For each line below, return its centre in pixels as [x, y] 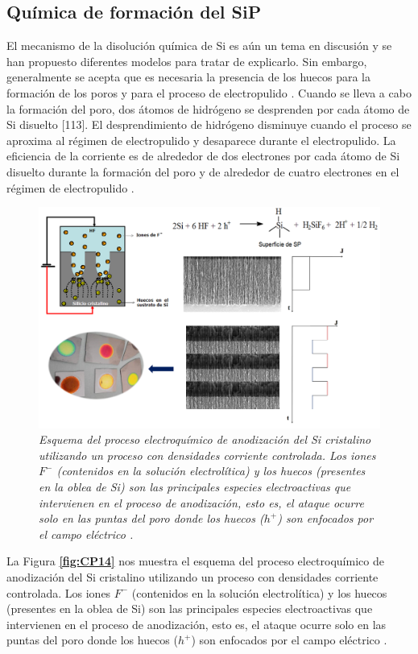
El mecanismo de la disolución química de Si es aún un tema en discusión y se [199, 46]
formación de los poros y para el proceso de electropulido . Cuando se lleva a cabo [209, 92]
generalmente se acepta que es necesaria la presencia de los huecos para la [189, 77]
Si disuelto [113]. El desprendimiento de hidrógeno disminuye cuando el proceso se [209, 124]
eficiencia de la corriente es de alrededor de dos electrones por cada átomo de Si [203, 156]
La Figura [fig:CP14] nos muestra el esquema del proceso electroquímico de [195, 561]
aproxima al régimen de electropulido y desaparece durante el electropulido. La [201, 140]
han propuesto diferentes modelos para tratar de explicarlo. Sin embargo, [187, 61]
